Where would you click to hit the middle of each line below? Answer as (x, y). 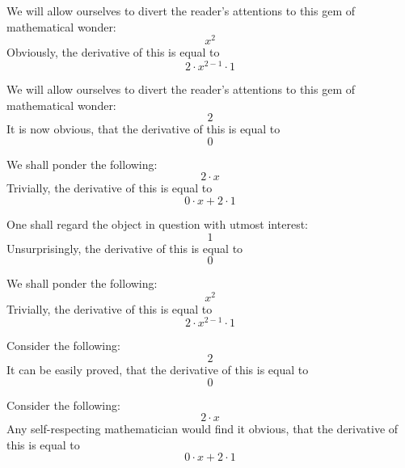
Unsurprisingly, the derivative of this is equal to (125, 248)
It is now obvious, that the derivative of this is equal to (143, 129)
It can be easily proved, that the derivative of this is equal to (158, 370)
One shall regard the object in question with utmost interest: (157, 223)
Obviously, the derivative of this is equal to (113, 52)
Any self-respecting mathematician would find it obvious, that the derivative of (202, 429)
